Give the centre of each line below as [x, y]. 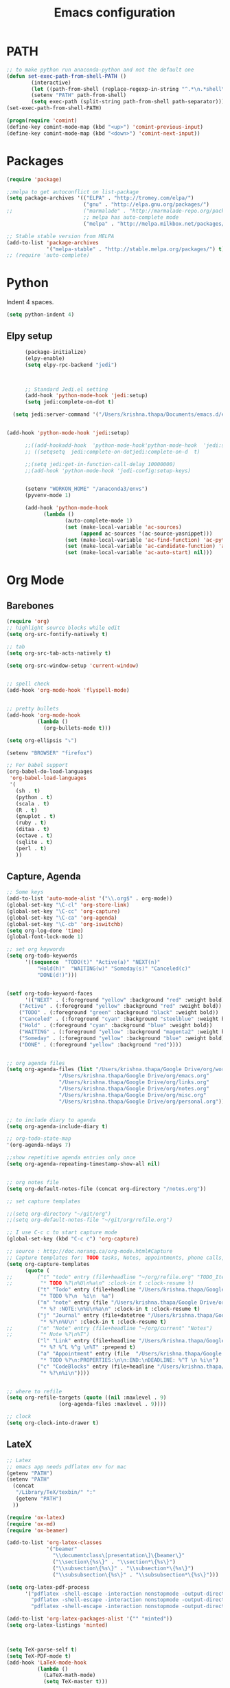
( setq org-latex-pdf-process [48, 1587]
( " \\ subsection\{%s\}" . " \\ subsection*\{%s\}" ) [123, 1568]
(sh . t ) [28, 791]
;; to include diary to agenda [51, 1120]
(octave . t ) [34, 836]
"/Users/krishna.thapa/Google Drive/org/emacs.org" [134, 1076]
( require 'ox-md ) [31, 1524]
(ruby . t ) [31, 823]
